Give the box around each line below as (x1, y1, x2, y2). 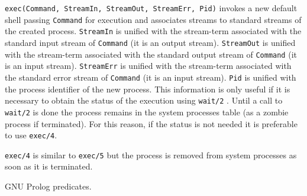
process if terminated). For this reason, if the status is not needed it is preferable (5, 117, 298, 129)
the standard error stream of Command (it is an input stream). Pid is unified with (5, 71, 296, 83)
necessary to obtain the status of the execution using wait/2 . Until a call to (5, 94, 283, 107)
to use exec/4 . (5, 129, 57, 141)
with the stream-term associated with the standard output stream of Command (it (5, 48, 297, 60)
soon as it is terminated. (5, 160, 93, 172)
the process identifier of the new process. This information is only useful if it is (5, 82, 290, 95)
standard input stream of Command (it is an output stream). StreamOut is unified (5, 36, 296, 48)
